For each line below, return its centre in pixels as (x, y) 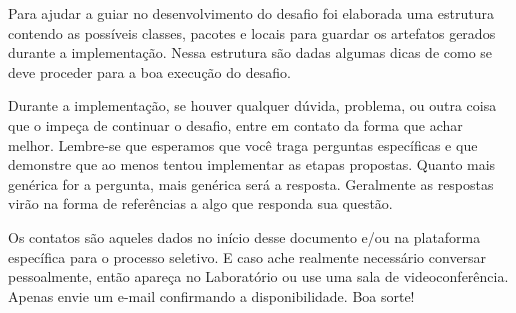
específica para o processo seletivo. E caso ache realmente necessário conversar (247, 256)
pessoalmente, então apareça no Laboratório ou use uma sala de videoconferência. (258, 276)
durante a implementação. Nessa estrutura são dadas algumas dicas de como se (250, 52)
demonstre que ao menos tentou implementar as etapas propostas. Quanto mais (252, 164)
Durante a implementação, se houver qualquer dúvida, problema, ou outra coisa (252, 105)
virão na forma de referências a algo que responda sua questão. (200, 203)
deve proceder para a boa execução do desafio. (149, 71)
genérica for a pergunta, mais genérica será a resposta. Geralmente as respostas (251, 183)
